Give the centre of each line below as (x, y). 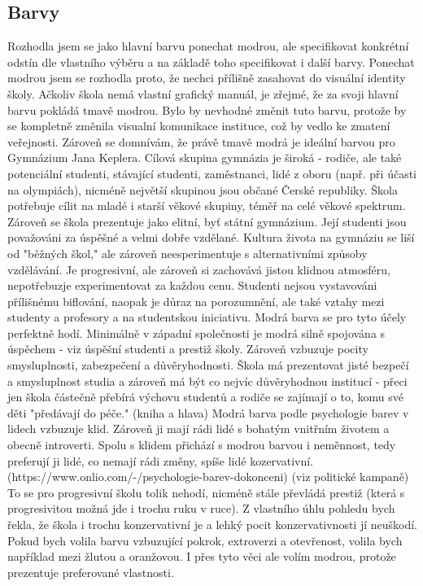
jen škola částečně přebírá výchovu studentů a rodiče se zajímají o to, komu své (205, 397)
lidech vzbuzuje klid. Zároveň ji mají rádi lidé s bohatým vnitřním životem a (198, 429)
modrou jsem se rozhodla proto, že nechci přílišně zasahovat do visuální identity (207, 78)
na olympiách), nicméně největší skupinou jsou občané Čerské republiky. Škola (203, 189)
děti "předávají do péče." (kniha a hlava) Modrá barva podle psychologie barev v (208, 412)
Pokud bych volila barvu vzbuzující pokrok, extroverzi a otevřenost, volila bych (205, 540)
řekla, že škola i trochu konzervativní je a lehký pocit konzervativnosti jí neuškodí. (213, 525)
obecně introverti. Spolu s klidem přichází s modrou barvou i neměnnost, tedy (202, 445)
